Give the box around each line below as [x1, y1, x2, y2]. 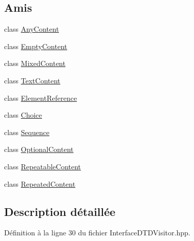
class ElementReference [4, 92, 77, 103]
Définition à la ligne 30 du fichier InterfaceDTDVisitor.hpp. [4, 227, 190, 238]
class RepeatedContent [4, 178, 76, 189]
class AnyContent [4, 24, 59, 34]
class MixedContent [4, 58, 66, 69]
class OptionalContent [4, 144, 74, 155]
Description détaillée [4, 203, 116, 219]
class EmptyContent [4, 40, 68, 51]
